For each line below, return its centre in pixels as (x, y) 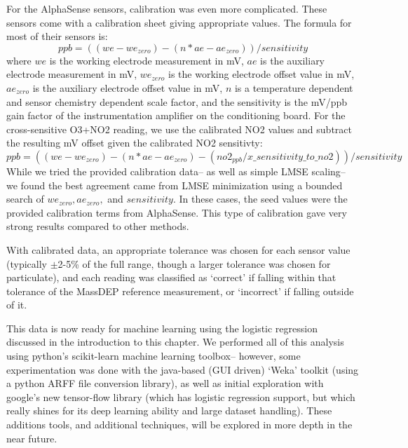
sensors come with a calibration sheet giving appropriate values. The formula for (179, 22)
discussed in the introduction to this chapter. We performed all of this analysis (175, 342)
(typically (27, 263)
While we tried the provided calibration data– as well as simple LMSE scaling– (176, 171)
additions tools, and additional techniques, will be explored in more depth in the (179, 425)
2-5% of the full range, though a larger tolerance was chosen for (194, 263)
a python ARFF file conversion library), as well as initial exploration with (165, 383)
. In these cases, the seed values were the (260, 199)
